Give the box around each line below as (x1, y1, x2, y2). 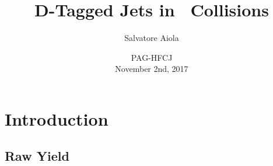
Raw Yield (5, 147, 69, 165)
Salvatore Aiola (124, 32, 179, 44)
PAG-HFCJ (131, 51, 173, 63)
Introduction (5, 106, 108, 130)
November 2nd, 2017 (115, 63, 188, 75)
